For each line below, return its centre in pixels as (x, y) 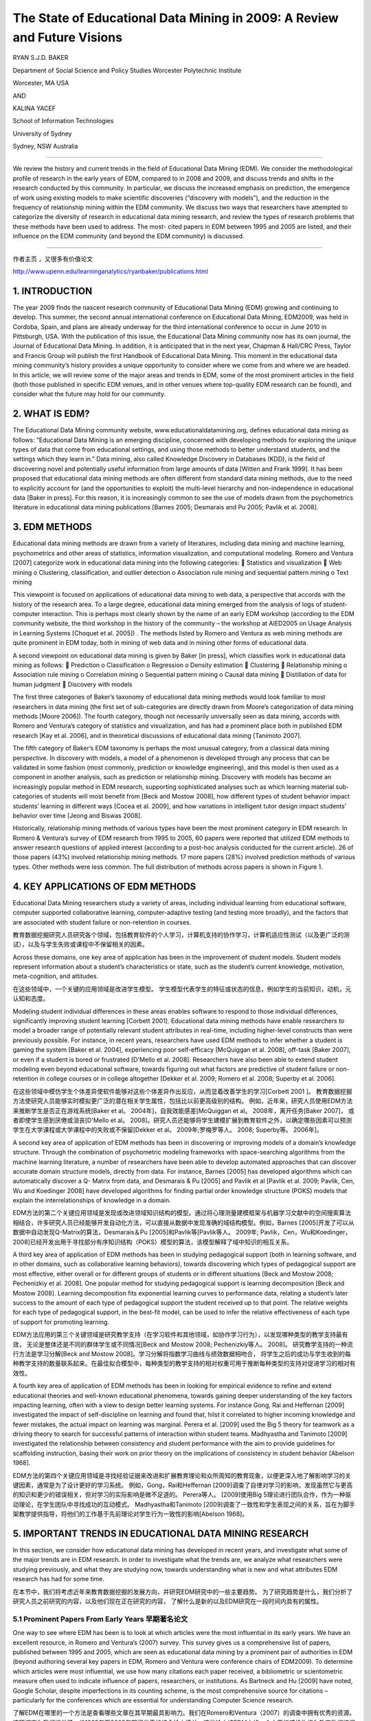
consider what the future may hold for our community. (89, 394)
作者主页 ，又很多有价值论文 (53, 259)
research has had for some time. (59, 1579)
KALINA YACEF (34, 108)
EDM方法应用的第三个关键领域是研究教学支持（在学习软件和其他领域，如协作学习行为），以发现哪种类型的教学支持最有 (180, 1335)
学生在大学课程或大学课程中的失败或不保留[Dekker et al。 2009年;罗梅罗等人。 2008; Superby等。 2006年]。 (168, 1130)
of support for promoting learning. (61, 1322)
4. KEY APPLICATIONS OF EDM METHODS (104, 886)
